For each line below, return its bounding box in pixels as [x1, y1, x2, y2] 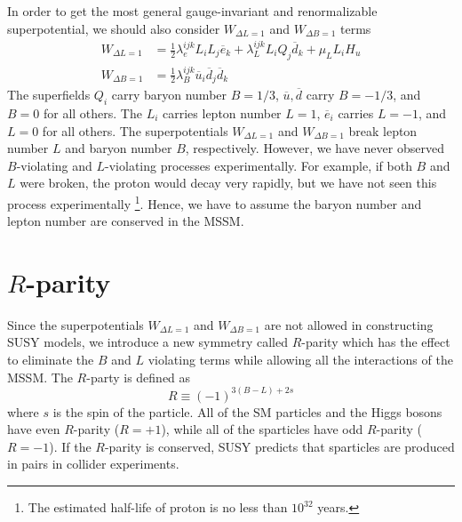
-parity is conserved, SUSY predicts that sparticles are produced [104, 437, 455, 455]
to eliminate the [7, 350, 94, 369]
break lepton [348, 121, 418, 140]
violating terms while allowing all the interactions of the [147, 350, 453, 369]
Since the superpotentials [7, 315, 144, 333]
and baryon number [65, 139, 172, 157]
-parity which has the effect [301, 333, 450, 351]
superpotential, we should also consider [7, 19, 220, 37]
